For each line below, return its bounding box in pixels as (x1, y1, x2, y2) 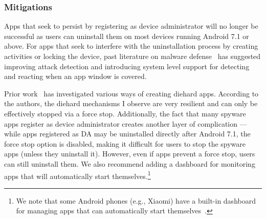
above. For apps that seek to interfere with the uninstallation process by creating (4, 41, 258, 51)
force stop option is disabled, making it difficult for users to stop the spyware (4, 138, 246, 149)
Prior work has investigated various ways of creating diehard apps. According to (4, 88, 259, 98)
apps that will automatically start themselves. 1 (4, 169, 151, 181)
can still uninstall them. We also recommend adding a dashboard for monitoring (4, 158, 255, 169)
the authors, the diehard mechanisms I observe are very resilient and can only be (4, 98, 258, 109)
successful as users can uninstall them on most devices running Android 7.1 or (4, 30, 249, 41)
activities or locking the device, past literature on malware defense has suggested (4, 51, 261, 61)
